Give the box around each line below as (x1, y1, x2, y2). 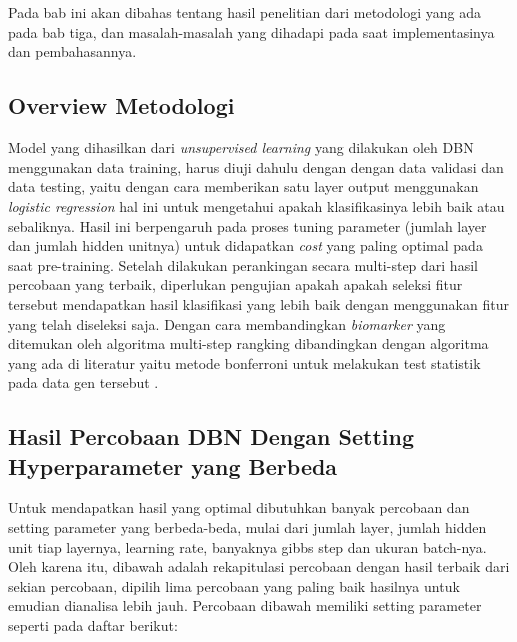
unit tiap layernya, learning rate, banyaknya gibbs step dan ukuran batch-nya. (8, 536, 487, 557)
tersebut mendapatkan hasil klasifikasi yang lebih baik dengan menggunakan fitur (8, 293, 509, 314)
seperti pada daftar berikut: (8, 615, 178, 636)
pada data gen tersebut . (8, 372, 159, 393)
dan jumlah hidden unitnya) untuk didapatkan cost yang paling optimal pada (8, 235, 483, 256)
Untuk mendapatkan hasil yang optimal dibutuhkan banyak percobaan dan (8, 497, 470, 518)
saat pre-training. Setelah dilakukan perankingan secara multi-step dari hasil (8, 254, 478, 275)
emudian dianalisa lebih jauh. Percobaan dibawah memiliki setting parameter (8, 595, 482, 616)
